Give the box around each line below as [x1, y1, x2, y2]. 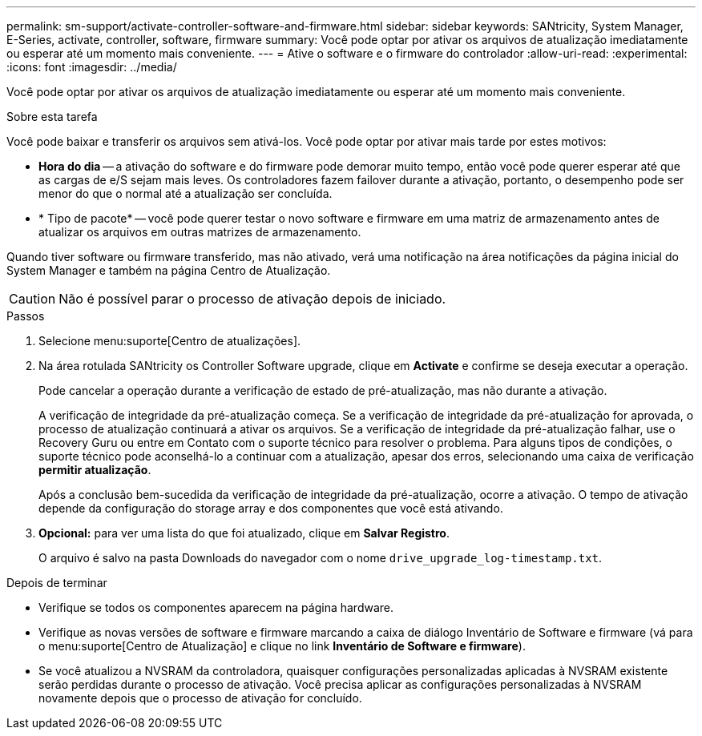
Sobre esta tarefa [6, 110, 98, 123]
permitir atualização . [38, 463, 151, 477]
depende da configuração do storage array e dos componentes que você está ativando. [38, 501, 503, 515]
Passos [6, 309, 45, 323]
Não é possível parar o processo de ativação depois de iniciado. [58, 291, 446, 307]
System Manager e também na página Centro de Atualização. [6, 263, 331, 277]
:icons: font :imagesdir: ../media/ [6, 60, 177, 74]
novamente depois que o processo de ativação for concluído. [38, 691, 362, 705]
